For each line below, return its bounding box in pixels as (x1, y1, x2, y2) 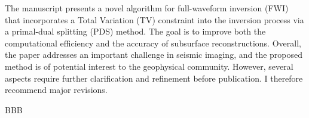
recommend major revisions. (5, 83, 108, 96)
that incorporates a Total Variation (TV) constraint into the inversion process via (5, 13, 304, 26)
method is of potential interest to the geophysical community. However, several (5, 60, 293, 72)
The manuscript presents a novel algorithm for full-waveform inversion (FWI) (5, 2, 289, 14)
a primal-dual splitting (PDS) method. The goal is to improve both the (5, 25, 266, 38)
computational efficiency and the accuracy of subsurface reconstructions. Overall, (5, 36, 301, 49)
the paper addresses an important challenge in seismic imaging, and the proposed (5, 48, 303, 61)
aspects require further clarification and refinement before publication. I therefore (5, 72, 303, 84)
